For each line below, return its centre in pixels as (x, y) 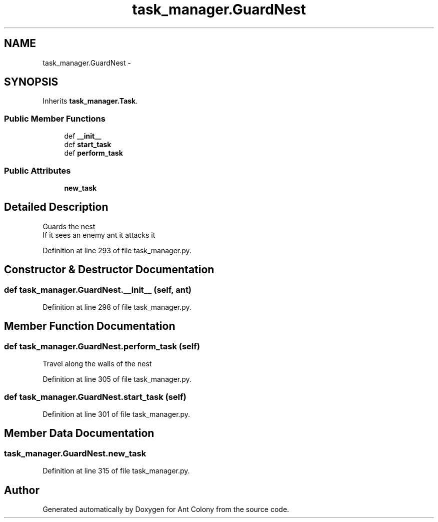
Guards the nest (69, 226)
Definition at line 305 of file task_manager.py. (117, 379)
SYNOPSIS (31, 82)
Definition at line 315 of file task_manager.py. (116, 471)
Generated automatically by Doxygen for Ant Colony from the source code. (166, 509)
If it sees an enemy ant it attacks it (99, 235)
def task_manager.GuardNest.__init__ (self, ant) (98, 290)
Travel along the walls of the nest (97, 364)
